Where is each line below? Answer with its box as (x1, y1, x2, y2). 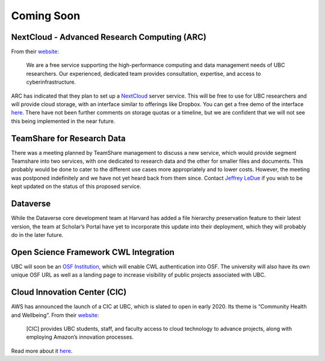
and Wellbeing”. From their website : (11, 311, 99, 319)
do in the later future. (11, 231, 64, 238)
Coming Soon (11, 9, 81, 22)
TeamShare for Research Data (11, 133, 126, 143)
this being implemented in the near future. (11, 118, 116, 125)
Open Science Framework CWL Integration (11, 247, 175, 257)
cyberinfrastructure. (26, 78, 76, 86)
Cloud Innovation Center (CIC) (11, 287, 127, 298)
